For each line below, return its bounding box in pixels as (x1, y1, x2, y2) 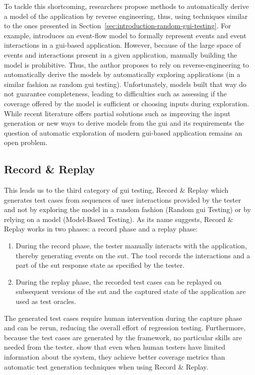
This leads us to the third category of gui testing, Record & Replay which (4, 185, 229, 195)
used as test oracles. (15, 296, 76, 306)
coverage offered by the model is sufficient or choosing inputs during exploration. (4, 98, 250, 108)
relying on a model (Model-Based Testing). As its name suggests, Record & (4, 214, 233, 224)
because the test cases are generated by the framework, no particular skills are (4, 332, 242, 342)
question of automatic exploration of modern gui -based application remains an (4, 127, 242, 138)
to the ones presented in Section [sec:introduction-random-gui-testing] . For (4, 20, 231, 31)
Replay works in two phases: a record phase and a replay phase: (4, 224, 198, 234)
